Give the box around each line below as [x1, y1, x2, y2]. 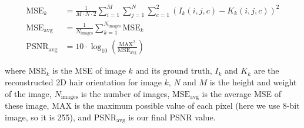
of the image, [5, 87, 52, 99]
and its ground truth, [135, 64, 212, 77]
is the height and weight [209, 75, 297, 88]
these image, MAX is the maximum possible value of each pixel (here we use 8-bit [5, 99, 300, 111]
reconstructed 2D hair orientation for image [5, 75, 162, 88]
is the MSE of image [52, 64, 126, 77]
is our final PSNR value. [128, 110, 216, 123]
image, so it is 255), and [5, 110, 92, 123]
